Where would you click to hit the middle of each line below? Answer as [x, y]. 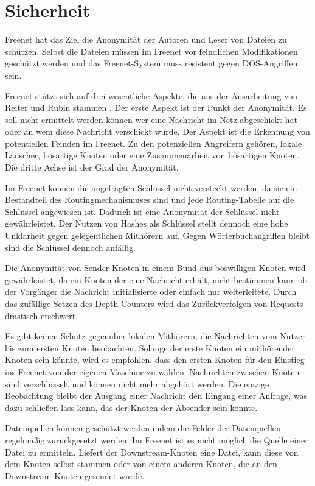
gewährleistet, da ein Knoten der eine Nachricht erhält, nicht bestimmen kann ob [156, 279]
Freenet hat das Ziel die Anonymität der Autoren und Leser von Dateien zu [146, 39]
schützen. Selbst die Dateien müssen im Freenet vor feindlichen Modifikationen [151, 51]
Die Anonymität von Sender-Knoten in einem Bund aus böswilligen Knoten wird [155, 268]
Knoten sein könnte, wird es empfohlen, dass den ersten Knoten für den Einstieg [155, 360]
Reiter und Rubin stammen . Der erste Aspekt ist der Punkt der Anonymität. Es [156, 107]
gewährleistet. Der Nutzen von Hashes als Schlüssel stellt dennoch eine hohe [147, 223]
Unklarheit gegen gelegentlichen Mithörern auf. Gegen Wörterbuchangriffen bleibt [157, 235]
